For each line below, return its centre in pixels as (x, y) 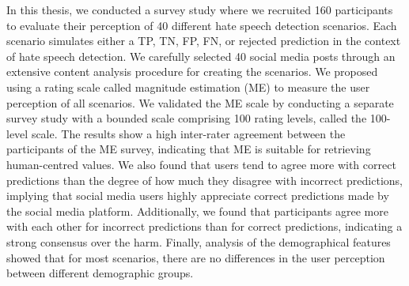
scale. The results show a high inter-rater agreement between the (188, 133)
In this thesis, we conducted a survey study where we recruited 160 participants (200, 9)
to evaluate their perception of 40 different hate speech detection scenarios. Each (202, 25)
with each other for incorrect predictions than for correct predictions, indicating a (204, 226)
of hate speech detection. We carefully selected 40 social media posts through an (201, 56)
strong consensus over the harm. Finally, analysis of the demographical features (199, 241)
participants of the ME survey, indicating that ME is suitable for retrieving (189, 149)
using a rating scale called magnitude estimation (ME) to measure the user (188, 87)
